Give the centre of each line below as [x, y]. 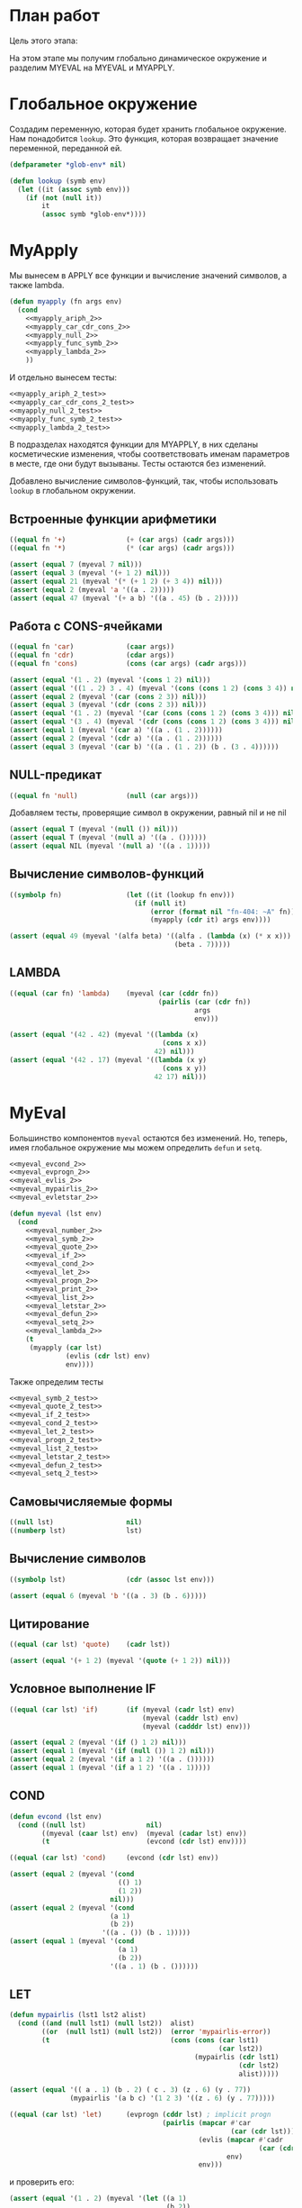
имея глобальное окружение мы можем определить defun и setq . [136, 1147]
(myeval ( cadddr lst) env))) [197, 1726]
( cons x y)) [184, 1068]
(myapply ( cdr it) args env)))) [210, 920]
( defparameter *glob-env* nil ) [68, 164]
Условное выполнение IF [83, 1689]
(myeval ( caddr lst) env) [191, 1718]
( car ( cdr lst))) [263, 2131]
